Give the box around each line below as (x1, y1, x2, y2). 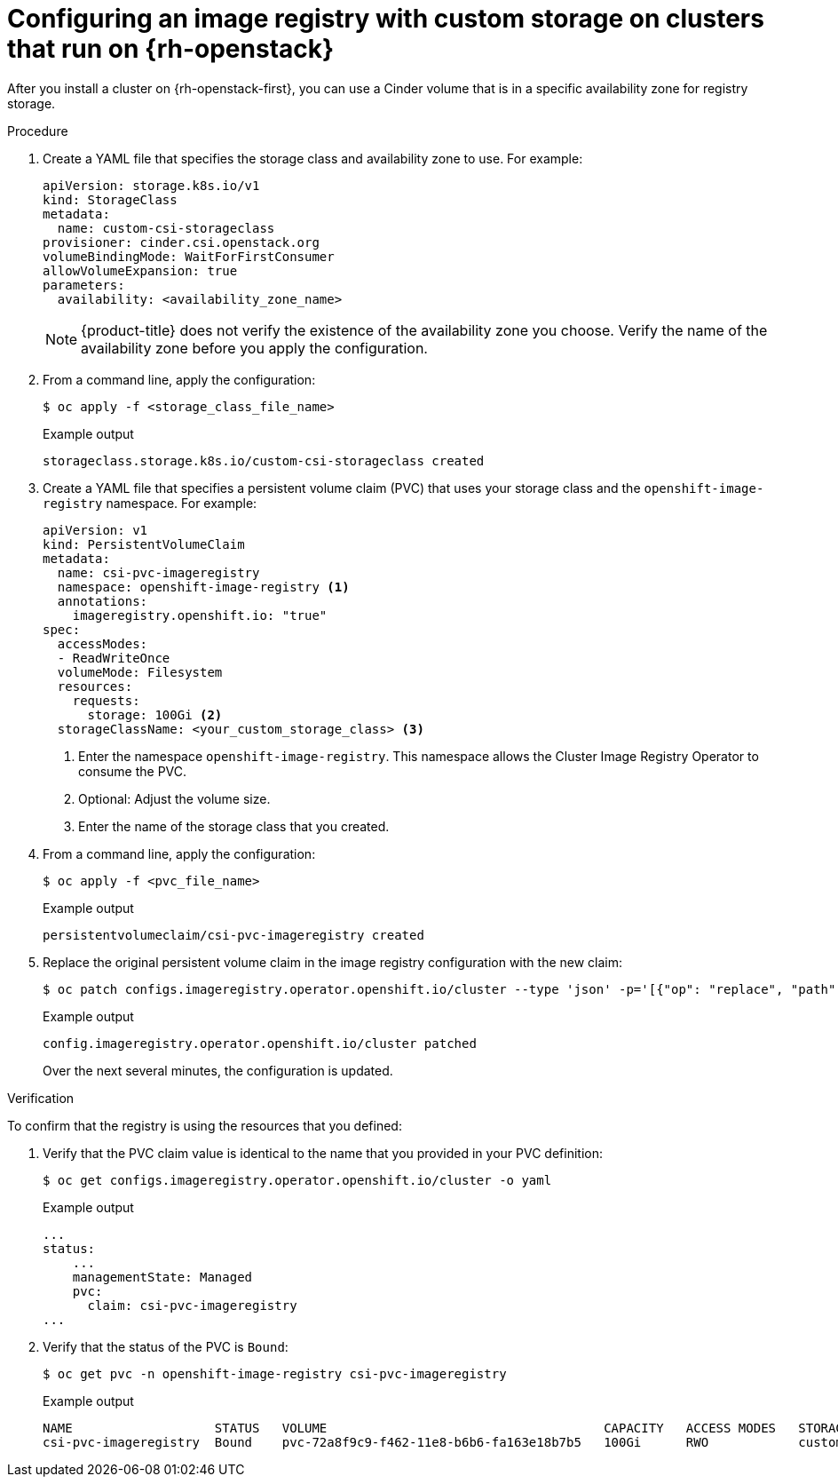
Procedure (7, 123, 68, 139)
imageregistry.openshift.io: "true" (72, 607, 328, 623)
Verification (7, 1090, 75, 1106)
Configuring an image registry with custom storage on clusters (7, 4, 764, 34)
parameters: (43, 277, 125, 292)
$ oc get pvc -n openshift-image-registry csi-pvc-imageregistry (43, 1366, 507, 1381)
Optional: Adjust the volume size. (78, 790, 271, 806)
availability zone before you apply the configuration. (81, 338, 428, 357)
